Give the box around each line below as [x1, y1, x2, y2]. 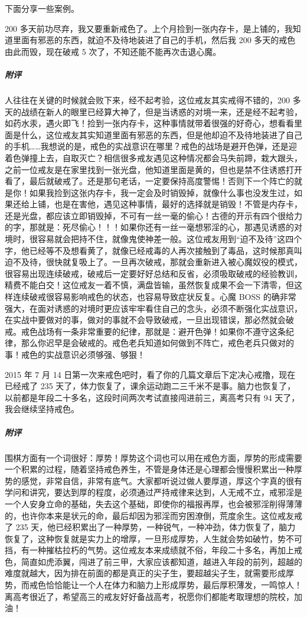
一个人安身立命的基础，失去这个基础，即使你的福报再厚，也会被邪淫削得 [5, 497, 286, 510]
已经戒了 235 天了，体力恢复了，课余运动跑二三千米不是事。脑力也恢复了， [5, 380, 296, 392]
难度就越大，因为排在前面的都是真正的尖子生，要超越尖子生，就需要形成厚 [5, 567, 294, 579]
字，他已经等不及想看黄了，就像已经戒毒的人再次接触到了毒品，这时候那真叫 [5, 244, 302, 256]
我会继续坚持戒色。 [5, 403, 79, 415]
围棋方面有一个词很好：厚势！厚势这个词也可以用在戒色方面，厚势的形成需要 [5, 451, 302, 463]
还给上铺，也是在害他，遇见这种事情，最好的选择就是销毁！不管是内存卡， [12, 198, 302, 210]
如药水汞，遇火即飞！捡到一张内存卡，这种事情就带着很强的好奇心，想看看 [5, 117, 294, 129]
